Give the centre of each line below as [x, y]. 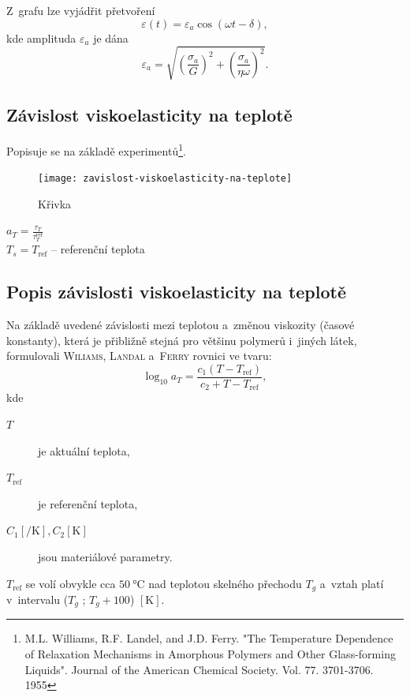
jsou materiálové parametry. [105, 556]
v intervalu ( [37, 600]
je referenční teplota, [88, 503]
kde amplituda [41, 37]
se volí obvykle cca [71, 583]
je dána [111, 37]
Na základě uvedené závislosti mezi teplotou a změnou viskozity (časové [181, 325]
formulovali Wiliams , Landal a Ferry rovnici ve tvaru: [139, 356]
